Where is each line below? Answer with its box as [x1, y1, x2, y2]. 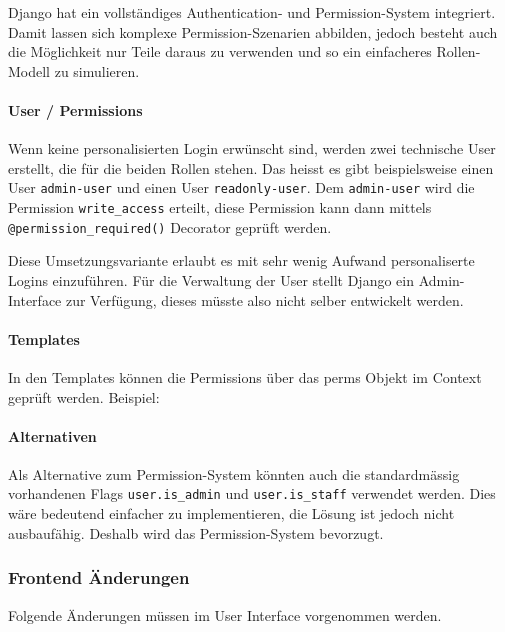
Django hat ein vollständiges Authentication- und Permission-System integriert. [8, 2, 496, 22]
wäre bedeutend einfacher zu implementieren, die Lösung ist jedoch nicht [8, 503, 455, 524]
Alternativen [8, 425, 97, 446]
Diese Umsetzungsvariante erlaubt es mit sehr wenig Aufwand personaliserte [8, 250, 475, 271]
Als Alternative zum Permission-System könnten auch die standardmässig [8, 463, 460, 484]
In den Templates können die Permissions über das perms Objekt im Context [8, 366, 482, 387]
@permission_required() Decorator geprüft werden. [8, 216, 332, 237]
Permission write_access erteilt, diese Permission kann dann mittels [8, 197, 432, 218]
